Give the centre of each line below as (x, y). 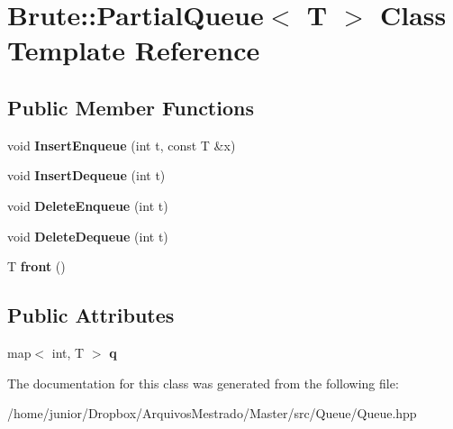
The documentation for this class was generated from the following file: (203, 383)
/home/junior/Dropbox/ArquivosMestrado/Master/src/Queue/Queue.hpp (212, 413)
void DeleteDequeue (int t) (88, 236)
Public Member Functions (131, 107)
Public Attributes (91, 315)
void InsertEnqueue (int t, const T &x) (122, 145)
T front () (36, 266)
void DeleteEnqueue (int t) (88, 205)
